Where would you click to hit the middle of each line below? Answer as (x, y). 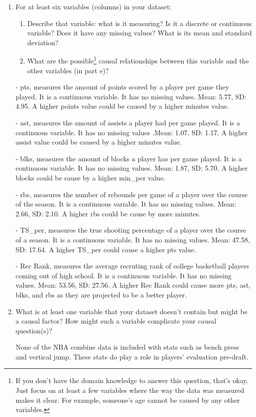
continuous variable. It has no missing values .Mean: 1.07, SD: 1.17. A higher (132, 132)
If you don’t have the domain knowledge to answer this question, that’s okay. (132, 380)
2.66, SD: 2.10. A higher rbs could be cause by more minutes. (108, 213)
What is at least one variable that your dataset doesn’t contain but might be (131, 311)
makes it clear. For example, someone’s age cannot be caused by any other (128, 400)
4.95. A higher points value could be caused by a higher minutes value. (122, 106)
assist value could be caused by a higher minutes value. (98, 142)
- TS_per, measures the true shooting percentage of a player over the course (131, 230)
